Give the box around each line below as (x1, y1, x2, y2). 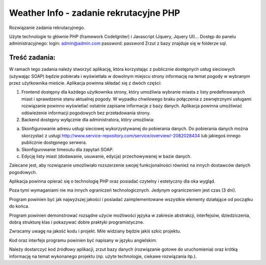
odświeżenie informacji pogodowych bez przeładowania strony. (21, 110, 151, 116)
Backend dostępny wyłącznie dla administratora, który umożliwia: (21, 116, 155, 123)
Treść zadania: (9, 53, 56, 62)
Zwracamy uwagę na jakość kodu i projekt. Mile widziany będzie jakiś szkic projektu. (9, 228, 181, 234)
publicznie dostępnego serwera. (21, 139, 87, 145)
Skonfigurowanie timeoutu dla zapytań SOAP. (21, 146, 114, 152)
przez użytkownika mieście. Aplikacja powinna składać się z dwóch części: (9, 80, 162, 86)
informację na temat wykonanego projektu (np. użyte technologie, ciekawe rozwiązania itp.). (9, 253, 197, 259)
